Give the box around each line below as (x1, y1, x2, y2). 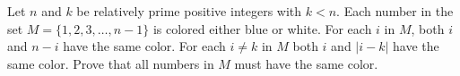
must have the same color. (234, 54, 378, 72)
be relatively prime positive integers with (76, 2, 302, 20)
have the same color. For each (63, 37, 226, 55)
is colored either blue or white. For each (152, 19, 372, 38)
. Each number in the (336, 2, 454, 20)
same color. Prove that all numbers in (7, 54, 214, 72)
